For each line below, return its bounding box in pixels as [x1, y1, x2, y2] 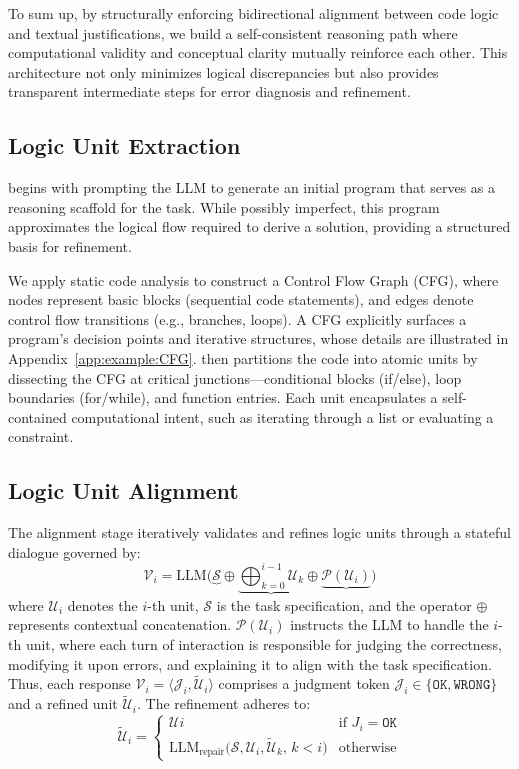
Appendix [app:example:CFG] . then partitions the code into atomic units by [8, 347, 478, 368]
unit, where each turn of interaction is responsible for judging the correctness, [25, 633, 502, 654]
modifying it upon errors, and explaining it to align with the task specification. [8, 653, 492, 674]
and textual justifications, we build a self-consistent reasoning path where [8, 22, 458, 43]
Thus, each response [8, 673, 131, 694]
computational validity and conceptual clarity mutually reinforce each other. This [8, 42, 508, 63]
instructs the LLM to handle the [290, 614, 489, 635]
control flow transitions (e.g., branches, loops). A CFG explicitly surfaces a [8, 308, 467, 329]
